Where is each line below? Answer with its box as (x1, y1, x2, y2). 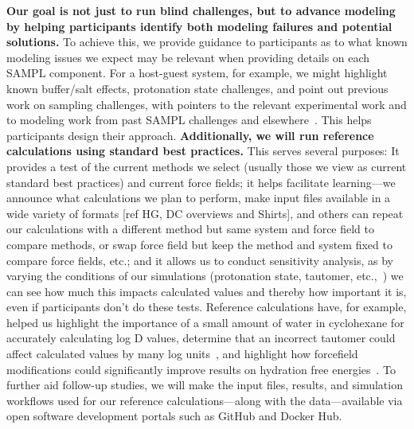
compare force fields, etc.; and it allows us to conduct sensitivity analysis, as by (6, 252, 393, 268)
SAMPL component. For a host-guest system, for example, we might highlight (6, 64, 388, 81)
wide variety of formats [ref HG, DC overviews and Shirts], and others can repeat (6, 205, 404, 221)
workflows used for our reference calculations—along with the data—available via (6, 392, 403, 408)
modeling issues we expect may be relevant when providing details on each (6, 49, 370, 65)
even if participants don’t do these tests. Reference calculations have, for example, (6, 298, 407, 315)
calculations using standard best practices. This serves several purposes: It (6, 142, 400, 159)
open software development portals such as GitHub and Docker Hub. (6, 408, 342, 424)
